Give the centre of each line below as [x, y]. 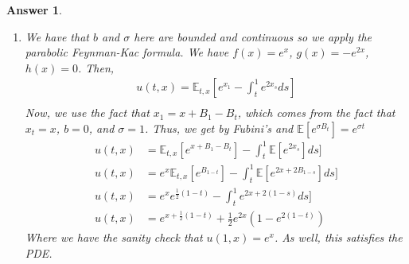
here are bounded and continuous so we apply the [253, 36]
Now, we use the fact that [87, 113]
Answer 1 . [34, 10]
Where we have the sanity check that [114, 237]
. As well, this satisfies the [338, 237]
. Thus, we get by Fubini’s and [219, 128]
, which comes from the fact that [316, 113]
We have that [57, 36]
